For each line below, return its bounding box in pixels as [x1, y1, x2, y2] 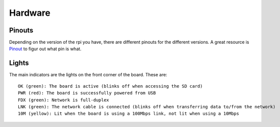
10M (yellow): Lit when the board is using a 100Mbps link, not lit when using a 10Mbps [18, 111, 240, 117]
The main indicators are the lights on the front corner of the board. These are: [9, 72, 167, 78]
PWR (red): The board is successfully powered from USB [18, 90, 156, 96]
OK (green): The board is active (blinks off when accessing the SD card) [18, 83, 203, 89]
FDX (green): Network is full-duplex [18, 97, 110, 103]
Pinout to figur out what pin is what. [9, 46, 81, 52]
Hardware [9, 7, 50, 18]
